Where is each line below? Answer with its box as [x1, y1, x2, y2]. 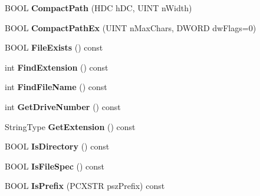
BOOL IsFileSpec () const [5, 160, 105, 172]
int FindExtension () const [5, 61, 108, 73]
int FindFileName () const [5, 81, 107, 93]
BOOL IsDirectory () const [5, 140, 110, 152]
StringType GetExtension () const [5, 120, 136, 132]
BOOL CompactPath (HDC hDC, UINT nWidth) [5, 2, 192, 14]
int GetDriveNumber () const [5, 100, 121, 112]
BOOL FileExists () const [5, 41, 103, 54]
